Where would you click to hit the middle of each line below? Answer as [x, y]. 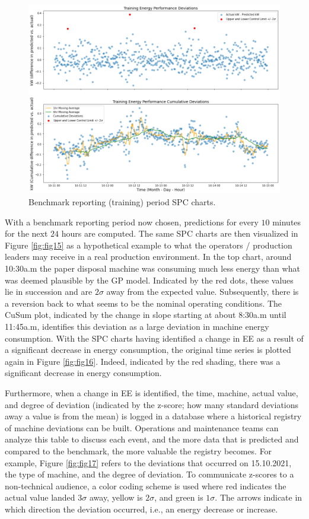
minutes [287, 222]
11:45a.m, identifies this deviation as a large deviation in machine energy [137, 326]
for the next [26, 233]
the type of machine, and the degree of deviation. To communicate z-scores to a [149, 474]
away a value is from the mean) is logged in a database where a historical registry [153, 416]
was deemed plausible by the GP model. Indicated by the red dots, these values [149, 280]
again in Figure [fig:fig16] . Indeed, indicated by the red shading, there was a [143, 361]
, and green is [179, 497]
